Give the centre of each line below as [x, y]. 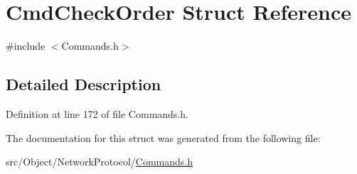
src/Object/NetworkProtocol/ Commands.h [99, 162]
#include [26, 46]
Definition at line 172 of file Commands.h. [97, 113]
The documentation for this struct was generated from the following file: [163, 137]
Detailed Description [84, 84]
